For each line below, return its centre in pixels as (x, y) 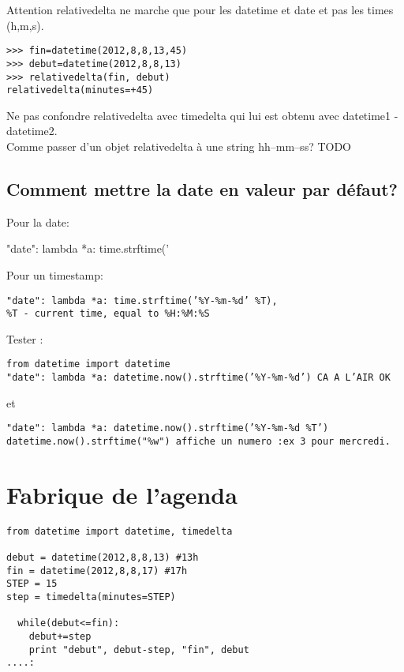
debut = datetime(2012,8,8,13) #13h (103, 558)
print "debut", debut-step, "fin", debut (139, 649)
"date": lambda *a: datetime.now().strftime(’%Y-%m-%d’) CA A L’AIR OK (198, 378)
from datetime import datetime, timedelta (120, 531)
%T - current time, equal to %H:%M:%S (108, 314)
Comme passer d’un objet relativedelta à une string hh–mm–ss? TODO (179, 146)
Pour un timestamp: (55, 274)
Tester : (25, 338)
